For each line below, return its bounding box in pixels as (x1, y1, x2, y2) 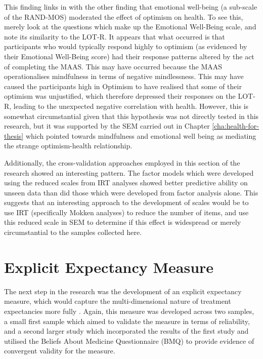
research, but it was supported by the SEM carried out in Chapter (4, 121, 210, 131)
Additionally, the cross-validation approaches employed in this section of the (4, 157, 240, 168)
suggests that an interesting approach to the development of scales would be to (4, 197, 249, 208)
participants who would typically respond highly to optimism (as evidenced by (4, 41, 247, 52)
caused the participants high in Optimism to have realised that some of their (4, 81, 242, 91)
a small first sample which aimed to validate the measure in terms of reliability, (4, 315, 250, 326)
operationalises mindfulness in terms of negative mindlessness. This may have (4, 71, 244, 82)
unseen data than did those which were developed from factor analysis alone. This (4, 187, 258, 197)
